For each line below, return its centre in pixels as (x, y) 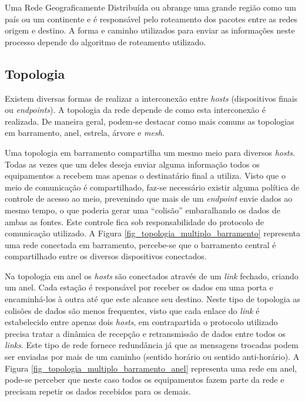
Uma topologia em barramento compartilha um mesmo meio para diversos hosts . (150, 152)
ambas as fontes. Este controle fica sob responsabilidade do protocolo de (135, 221)
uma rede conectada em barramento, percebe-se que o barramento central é (140, 244)
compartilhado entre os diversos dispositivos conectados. (106, 256)
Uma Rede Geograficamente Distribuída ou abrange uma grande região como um (150, 7)
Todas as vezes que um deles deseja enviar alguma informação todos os (132, 164)
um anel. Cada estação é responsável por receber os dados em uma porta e (139, 287)
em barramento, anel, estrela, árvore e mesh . (85, 133)
